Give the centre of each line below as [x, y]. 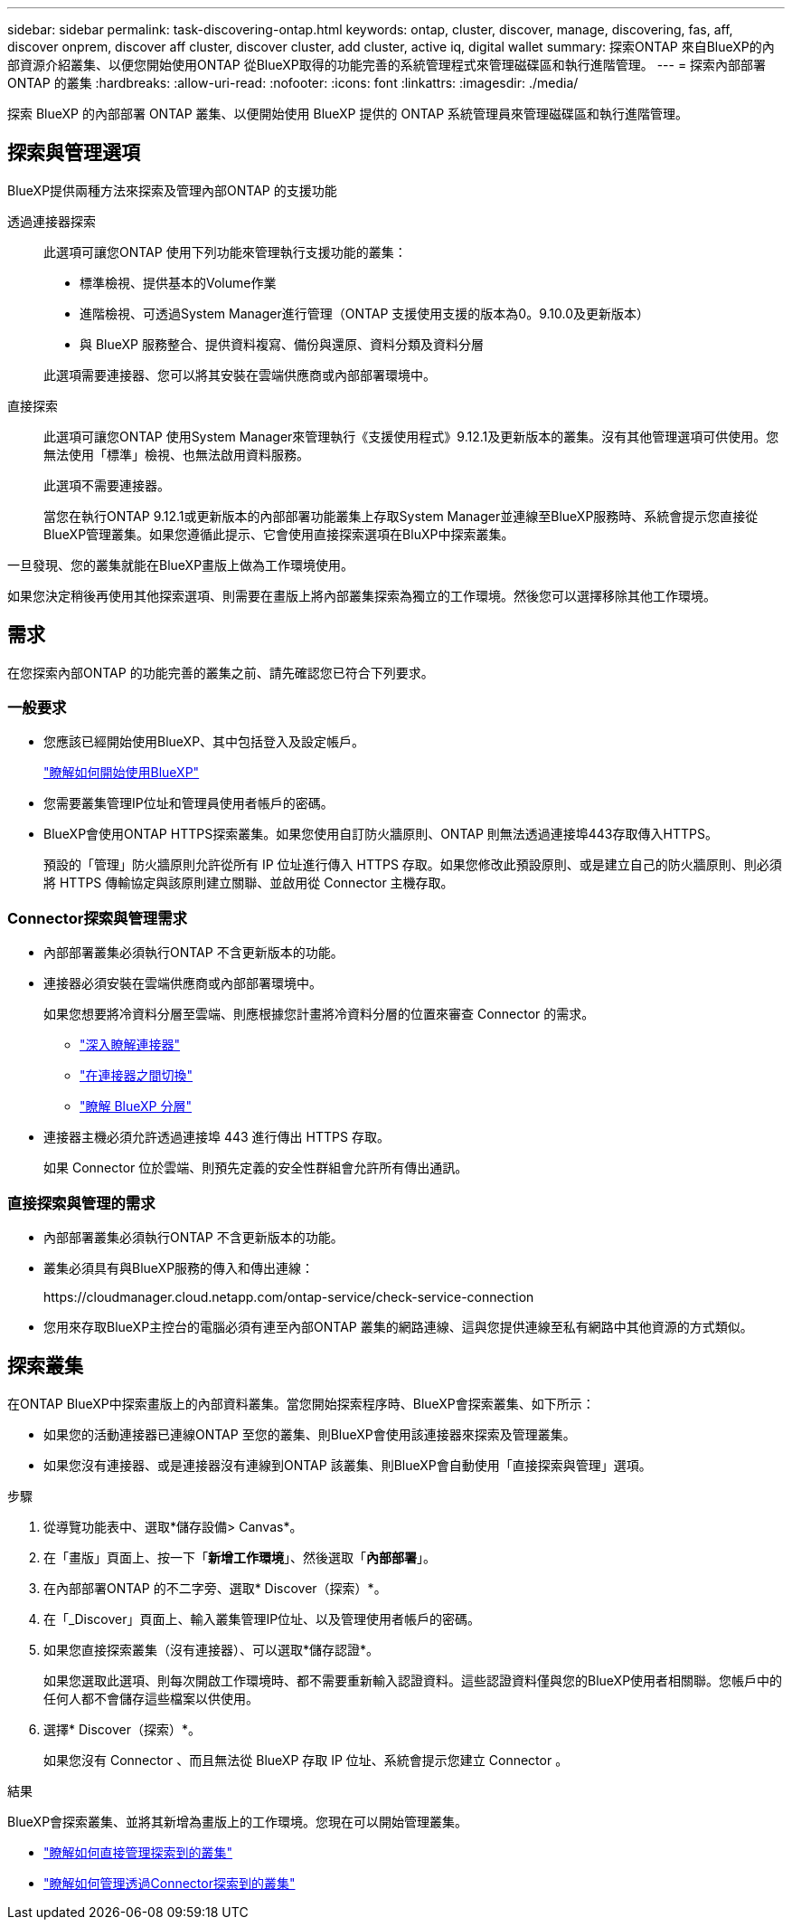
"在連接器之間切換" [137, 1076]
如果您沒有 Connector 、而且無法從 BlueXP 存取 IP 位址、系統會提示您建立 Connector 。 [306, 1760]
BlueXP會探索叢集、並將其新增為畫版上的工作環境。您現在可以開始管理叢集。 [238, 1821]
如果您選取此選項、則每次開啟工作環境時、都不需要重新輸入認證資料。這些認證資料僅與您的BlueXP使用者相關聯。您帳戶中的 [413, 1680]
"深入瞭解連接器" [130, 1045]
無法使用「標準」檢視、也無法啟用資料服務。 [176, 454]
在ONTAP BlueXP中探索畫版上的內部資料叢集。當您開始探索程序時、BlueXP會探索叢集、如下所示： [301, 1403]
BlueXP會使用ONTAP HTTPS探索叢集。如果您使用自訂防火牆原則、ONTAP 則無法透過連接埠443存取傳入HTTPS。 [381, 834]
